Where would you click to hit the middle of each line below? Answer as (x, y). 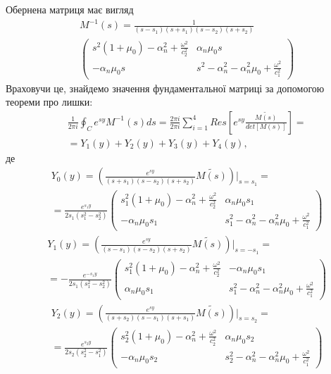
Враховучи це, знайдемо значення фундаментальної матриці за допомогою (165, 88)
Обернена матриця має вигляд (70, 9)
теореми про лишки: (49, 102)
